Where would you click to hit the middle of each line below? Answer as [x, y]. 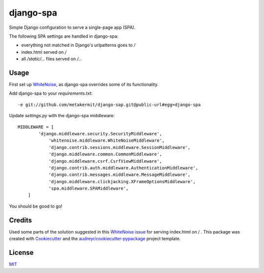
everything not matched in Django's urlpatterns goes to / [78, 45]
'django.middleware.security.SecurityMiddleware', [100, 134]
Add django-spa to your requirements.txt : [51, 93]
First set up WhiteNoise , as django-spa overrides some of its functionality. [84, 84]
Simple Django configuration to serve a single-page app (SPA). [72, 27]
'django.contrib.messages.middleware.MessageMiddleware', [120, 175]
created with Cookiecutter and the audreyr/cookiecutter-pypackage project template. [95, 239]
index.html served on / [44, 52]
